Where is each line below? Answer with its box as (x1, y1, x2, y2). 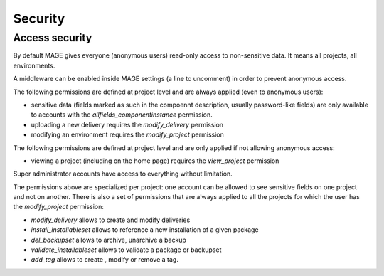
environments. (13, 61, 55, 70)
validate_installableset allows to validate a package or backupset (31, 245, 222, 254)
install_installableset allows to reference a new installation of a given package (31, 225, 259, 234)
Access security (13, 31, 92, 44)
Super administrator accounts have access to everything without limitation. (13, 169, 233, 178)
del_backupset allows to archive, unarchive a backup (31, 235, 186, 244)
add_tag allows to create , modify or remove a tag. (31, 255, 179, 264)
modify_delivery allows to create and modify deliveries (31, 216, 191, 224)
